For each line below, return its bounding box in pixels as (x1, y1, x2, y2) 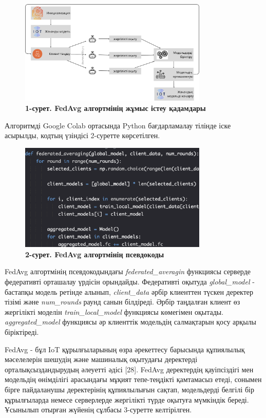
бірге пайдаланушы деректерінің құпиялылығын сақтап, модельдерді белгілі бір (5, 384, 254, 394)
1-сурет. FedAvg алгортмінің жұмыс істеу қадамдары (25, 103, 206, 113)
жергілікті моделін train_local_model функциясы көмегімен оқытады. (5, 306, 224, 317)
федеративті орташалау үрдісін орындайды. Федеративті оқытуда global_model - (5, 276, 255, 287)
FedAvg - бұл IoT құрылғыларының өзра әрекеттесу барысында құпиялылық (5, 344, 245, 354)
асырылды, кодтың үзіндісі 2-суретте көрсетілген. (5, 130, 160, 141)
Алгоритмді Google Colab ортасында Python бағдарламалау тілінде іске (5, 120, 231, 130)
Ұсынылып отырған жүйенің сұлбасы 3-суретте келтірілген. (5, 404, 192, 415)
